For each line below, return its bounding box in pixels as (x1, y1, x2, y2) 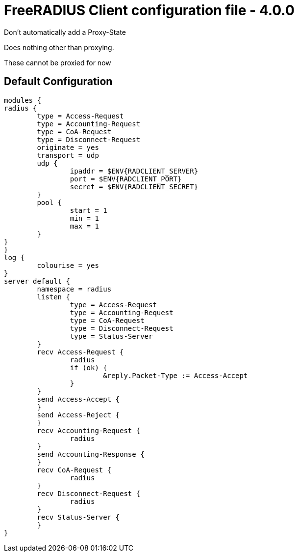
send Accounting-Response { (37, 450, 145, 458)
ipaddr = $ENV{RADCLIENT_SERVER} (70, 167, 199, 175)
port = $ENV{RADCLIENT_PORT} (70, 175, 182, 183)
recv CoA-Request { (37, 466, 112, 474)
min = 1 (70, 214, 99, 222)
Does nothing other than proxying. (4, 43, 114, 52)
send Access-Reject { (37, 410, 120, 419)
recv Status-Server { (37, 513, 120, 521)
